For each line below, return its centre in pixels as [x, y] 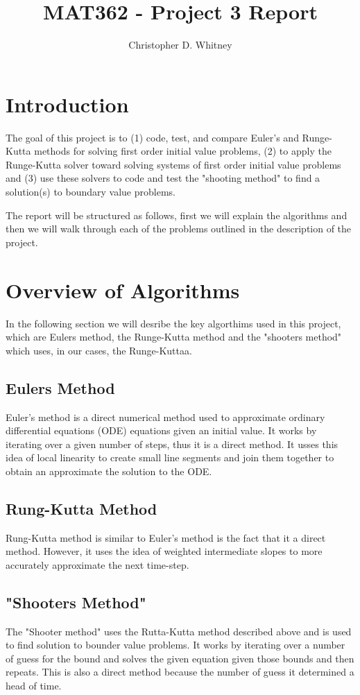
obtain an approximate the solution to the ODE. [109, 471]
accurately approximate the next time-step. [97, 564]
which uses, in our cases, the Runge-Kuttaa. [99, 350]
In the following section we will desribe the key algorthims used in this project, [173, 323]
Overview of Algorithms [123, 290]
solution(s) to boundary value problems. [91, 192]
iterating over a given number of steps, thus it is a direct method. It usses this [172, 444]
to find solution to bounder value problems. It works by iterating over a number [175, 645]
